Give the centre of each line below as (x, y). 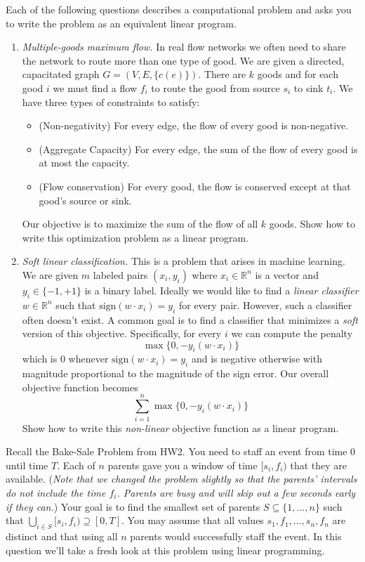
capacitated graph (61, 74)
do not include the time (56, 492)
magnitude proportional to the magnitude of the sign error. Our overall (175, 373)
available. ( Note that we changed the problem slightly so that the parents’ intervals (181, 479)
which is (40, 359)
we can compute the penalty (292, 333)
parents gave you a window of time (182, 465)
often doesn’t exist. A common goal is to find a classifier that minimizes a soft (190, 319)
